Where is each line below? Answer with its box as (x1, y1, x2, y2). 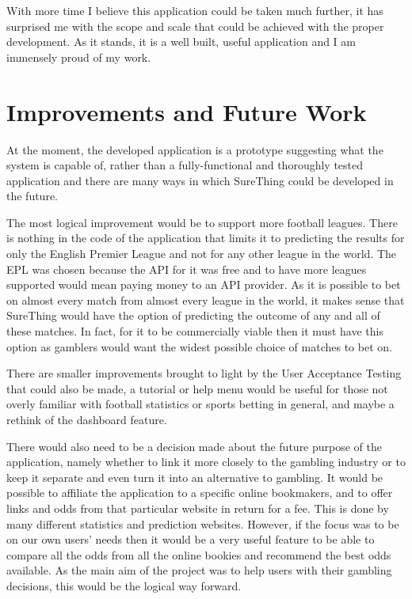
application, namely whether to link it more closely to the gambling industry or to (6, 453, 406, 470)
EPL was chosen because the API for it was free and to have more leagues (6, 260, 367, 277)
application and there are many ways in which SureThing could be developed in (6, 172, 394, 188)
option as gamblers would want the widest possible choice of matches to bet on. (6, 338, 392, 354)
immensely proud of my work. (6, 48, 151, 65)
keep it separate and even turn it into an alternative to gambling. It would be (6, 468, 383, 485)
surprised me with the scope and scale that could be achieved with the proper (6, 17, 384, 34)
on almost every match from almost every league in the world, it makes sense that (6, 291, 405, 308)
